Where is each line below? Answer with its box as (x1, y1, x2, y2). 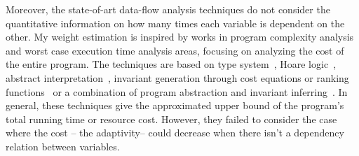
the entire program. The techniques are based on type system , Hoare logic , (6, 57, 337, 71)
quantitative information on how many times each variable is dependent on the (6, 15, 345, 30)
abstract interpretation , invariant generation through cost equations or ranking (6, 70, 349, 85)
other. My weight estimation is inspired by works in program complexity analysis (6, 29, 354, 44)
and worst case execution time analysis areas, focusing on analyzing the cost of (6, 43, 344, 57)
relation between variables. (6, 139, 120, 153)
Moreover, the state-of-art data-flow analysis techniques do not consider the (6, 2, 330, 16)
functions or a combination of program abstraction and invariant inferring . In (6, 84, 348, 99)
